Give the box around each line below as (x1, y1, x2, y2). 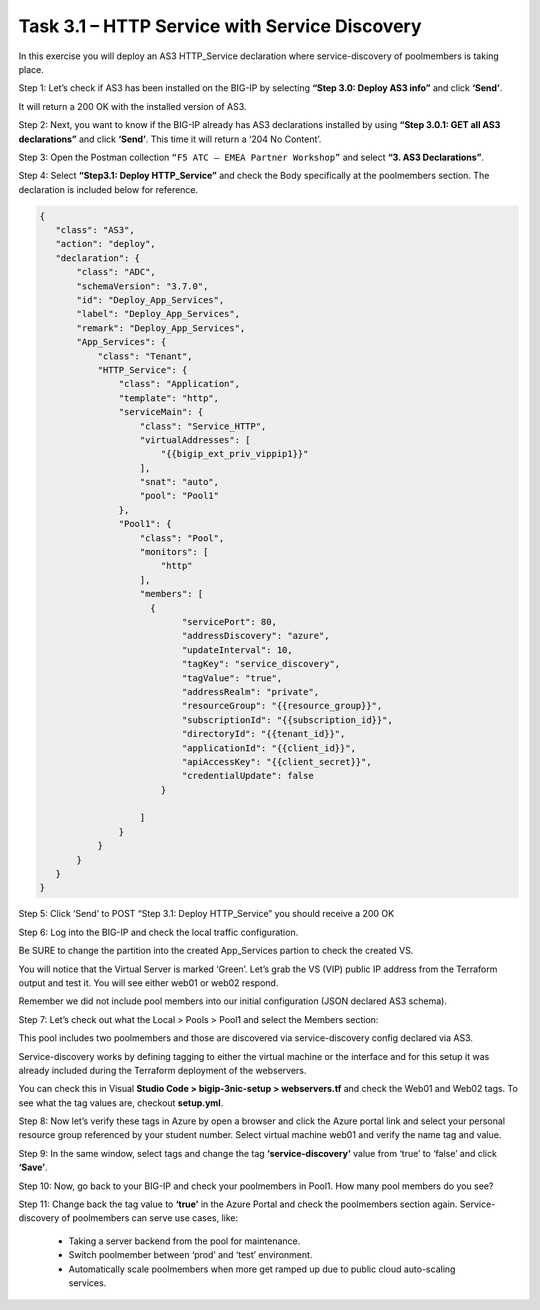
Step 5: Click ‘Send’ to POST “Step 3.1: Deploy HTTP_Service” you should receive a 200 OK (18, 908, 395, 920)
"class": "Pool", (139, 532, 225, 544)
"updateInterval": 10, (181, 644, 294, 655)
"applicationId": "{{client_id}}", (181, 742, 357, 754)
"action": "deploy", (55, 238, 157, 250)
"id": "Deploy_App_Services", (76, 295, 225, 305)
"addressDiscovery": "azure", (181, 630, 330, 642)
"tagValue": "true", (181, 672, 283, 684)
